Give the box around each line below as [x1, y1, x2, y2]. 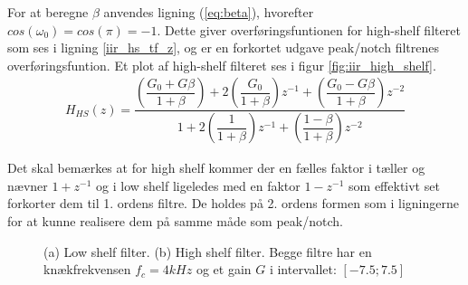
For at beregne [7, 3, 89, 21]
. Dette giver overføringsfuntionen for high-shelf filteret [157, 20, 461, 39]
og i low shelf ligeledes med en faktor [96, 176, 301, 195]
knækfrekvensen [43, 260, 131, 279]
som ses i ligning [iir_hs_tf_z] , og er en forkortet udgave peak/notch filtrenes [7, 38, 439, 57]
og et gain [196, 260, 252, 279]
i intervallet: [269, 260, 337, 279]
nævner [7, 176, 48, 195]
